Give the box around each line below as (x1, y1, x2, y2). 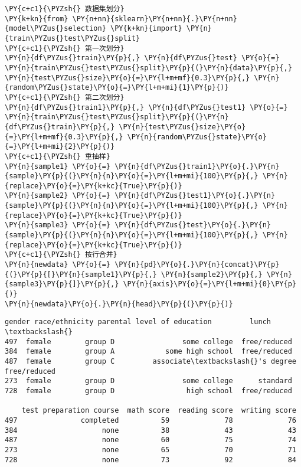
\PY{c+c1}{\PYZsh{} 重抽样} (5, 152, 110, 161)
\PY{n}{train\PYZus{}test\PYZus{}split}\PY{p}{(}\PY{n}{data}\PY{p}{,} (5, 63, 292, 72)
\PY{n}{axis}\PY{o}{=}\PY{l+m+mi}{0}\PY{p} (123, 280, 296, 289)
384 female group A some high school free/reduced (5, 347, 292, 356)
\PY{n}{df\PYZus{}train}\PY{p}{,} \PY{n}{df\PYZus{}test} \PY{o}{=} (5, 54, 280, 63)
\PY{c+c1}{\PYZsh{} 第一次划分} (5, 44, 125, 53)
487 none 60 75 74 (5, 436, 296, 445)
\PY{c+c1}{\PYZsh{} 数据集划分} (5, 5, 125, 13)
